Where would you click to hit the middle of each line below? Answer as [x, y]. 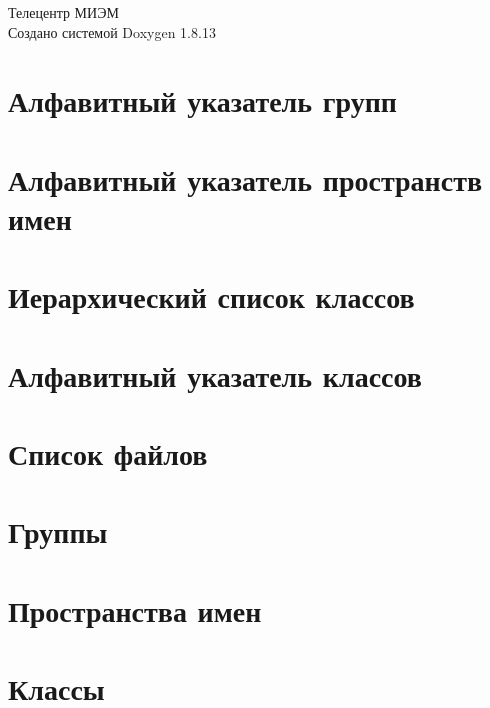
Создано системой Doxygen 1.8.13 [112, 31]
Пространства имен [135, 609]
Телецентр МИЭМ [63, 12]
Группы [58, 531]
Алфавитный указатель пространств [245, 178]
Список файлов [108, 453]
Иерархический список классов [211, 296]
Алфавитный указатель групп [203, 100]
